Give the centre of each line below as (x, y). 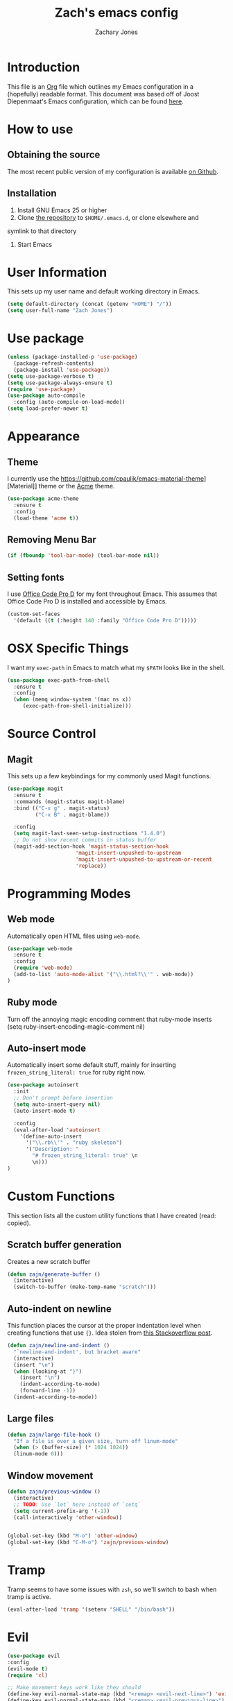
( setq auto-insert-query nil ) (57, 1104)
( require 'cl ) (28, 1675)
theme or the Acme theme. (77, 486)
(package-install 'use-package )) (62, 370)
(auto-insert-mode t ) (45, 1111)
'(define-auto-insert (51, 1136)
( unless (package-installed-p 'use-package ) (72, 357)
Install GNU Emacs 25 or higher (62, 210)
